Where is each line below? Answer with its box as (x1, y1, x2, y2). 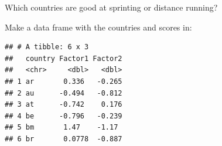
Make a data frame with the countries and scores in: (5, 21, 192, 33)
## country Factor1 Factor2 (5, 54, 122, 63)
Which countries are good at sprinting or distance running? (5, 1, 218, 13)
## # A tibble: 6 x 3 (5, 43, 89, 52)
